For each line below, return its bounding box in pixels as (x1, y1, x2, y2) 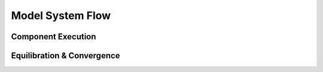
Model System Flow (11, 9, 111, 22)
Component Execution (11, 32, 96, 42)
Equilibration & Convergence (11, 51, 120, 61)
